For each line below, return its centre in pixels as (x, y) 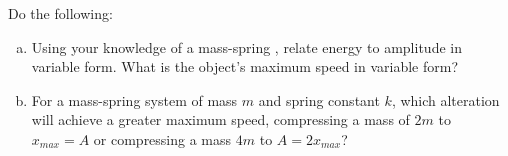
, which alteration (445, 99)
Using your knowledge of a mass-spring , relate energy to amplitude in (246, 46)
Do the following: (60, 13)
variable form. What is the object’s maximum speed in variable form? (245, 66)
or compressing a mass (162, 138)
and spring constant (319, 99)
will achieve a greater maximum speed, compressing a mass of (220, 119)
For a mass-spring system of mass (134, 99)
